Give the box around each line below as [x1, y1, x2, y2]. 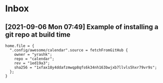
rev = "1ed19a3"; [14, 61, 50, 66]
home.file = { [5, 43, 35, 48]
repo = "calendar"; [14, 56, 55, 61]
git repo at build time [5, 30, 71, 39]
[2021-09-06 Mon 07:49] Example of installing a [5, 23, 159, 31]
